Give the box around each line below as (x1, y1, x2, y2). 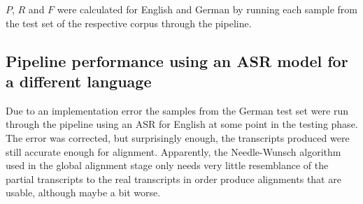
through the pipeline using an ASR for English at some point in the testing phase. (6, 117, 358, 131)
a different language (6, 70, 152, 92)
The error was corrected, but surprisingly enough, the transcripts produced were (6, 130, 350, 145)
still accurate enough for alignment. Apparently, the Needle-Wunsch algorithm (6, 144, 341, 159)
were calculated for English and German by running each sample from (57, 2, 357, 16)
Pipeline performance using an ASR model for (6, 50, 348, 71)
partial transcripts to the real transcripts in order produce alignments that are (6, 171, 341, 186)
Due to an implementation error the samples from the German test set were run (6, 103, 349, 117)
